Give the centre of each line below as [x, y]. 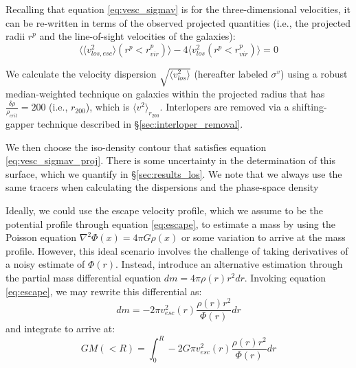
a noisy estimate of [45, 264]
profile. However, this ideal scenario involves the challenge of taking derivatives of [177, 250]
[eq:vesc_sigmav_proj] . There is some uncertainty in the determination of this [171, 160]
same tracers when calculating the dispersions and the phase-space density [162, 187]
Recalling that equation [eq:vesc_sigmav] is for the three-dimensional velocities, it [178, 9]
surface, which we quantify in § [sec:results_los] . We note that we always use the [174, 173]
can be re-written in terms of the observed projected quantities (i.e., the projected [178, 22]
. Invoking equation [285, 278]
